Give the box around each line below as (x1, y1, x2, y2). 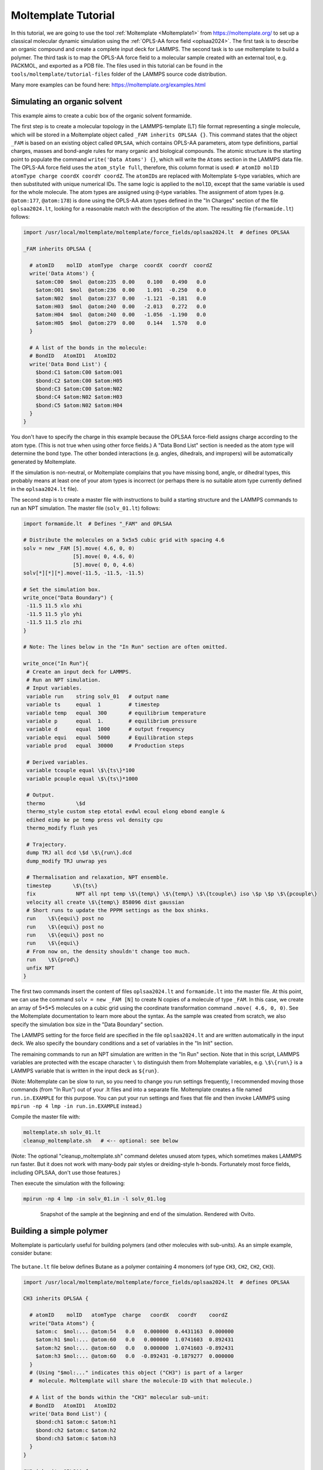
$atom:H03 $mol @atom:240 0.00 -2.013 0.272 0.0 (35, 303, 206, 310)
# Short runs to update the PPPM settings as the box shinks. (26, 907, 210, 914)
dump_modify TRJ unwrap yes (26, 857, 107, 864)
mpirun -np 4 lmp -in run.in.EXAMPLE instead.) (11, 1102, 142, 1110)
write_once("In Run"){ (23, 660, 89, 667)
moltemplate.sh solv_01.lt (23, 1129, 101, 1136)
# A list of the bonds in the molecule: (29, 344, 147, 351)
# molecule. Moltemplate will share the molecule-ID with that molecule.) (29, 1378, 253, 1384)
